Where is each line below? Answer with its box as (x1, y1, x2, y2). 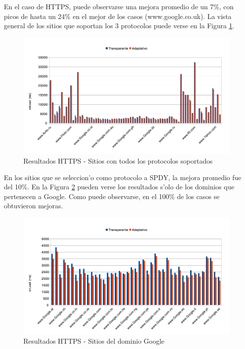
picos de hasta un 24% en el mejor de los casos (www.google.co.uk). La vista (4, 11, 232, 21)
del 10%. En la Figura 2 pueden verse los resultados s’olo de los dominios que (4, 182, 234, 192)
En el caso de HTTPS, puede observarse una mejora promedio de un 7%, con (4, 1, 234, 11)
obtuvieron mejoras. (4, 201, 63, 211)
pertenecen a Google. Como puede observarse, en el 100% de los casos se (4, 191, 220, 201)
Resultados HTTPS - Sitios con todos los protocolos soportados (23, 156, 213, 166)
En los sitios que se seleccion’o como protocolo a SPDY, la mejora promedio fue (4, 172, 242, 182)
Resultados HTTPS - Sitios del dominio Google (23, 336, 165, 346)
